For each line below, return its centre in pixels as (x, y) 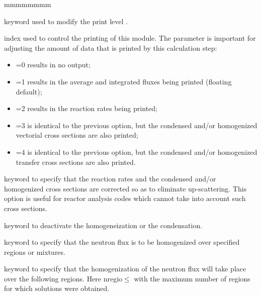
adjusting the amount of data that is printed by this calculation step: (111, 47)
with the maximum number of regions (192, 278)
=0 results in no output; (53, 65)
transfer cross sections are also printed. (76, 162)
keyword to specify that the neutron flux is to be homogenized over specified (122, 242)
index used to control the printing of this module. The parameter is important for (130, 38)
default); (29, 91)
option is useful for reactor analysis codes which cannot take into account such (125, 198)
